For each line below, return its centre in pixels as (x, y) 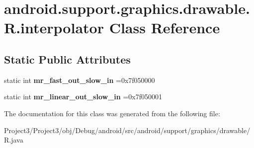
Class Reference (165, 28)
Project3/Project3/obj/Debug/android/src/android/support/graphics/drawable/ (127, 130)
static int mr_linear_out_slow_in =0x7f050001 (83, 97)
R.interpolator (54, 28)
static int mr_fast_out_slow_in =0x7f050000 (80, 80)
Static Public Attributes (67, 59)
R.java (14, 140)
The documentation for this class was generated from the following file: (112, 113)
